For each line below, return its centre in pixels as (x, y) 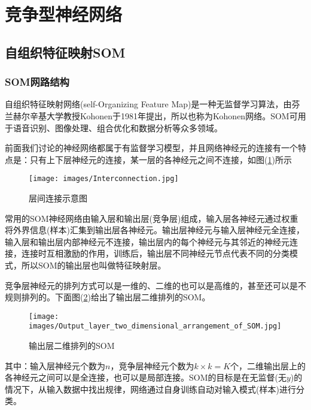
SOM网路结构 (37, 82)
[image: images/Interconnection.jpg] (104, 179)
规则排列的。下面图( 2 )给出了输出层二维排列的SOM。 (108, 297)
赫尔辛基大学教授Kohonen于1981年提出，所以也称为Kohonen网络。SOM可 (155, 115)
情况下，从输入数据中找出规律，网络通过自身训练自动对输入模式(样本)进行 (150, 389)
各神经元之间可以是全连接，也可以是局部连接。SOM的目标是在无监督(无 (146, 377)
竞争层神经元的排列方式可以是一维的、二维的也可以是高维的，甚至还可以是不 (155, 285)
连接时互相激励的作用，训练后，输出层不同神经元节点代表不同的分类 (155, 253)
